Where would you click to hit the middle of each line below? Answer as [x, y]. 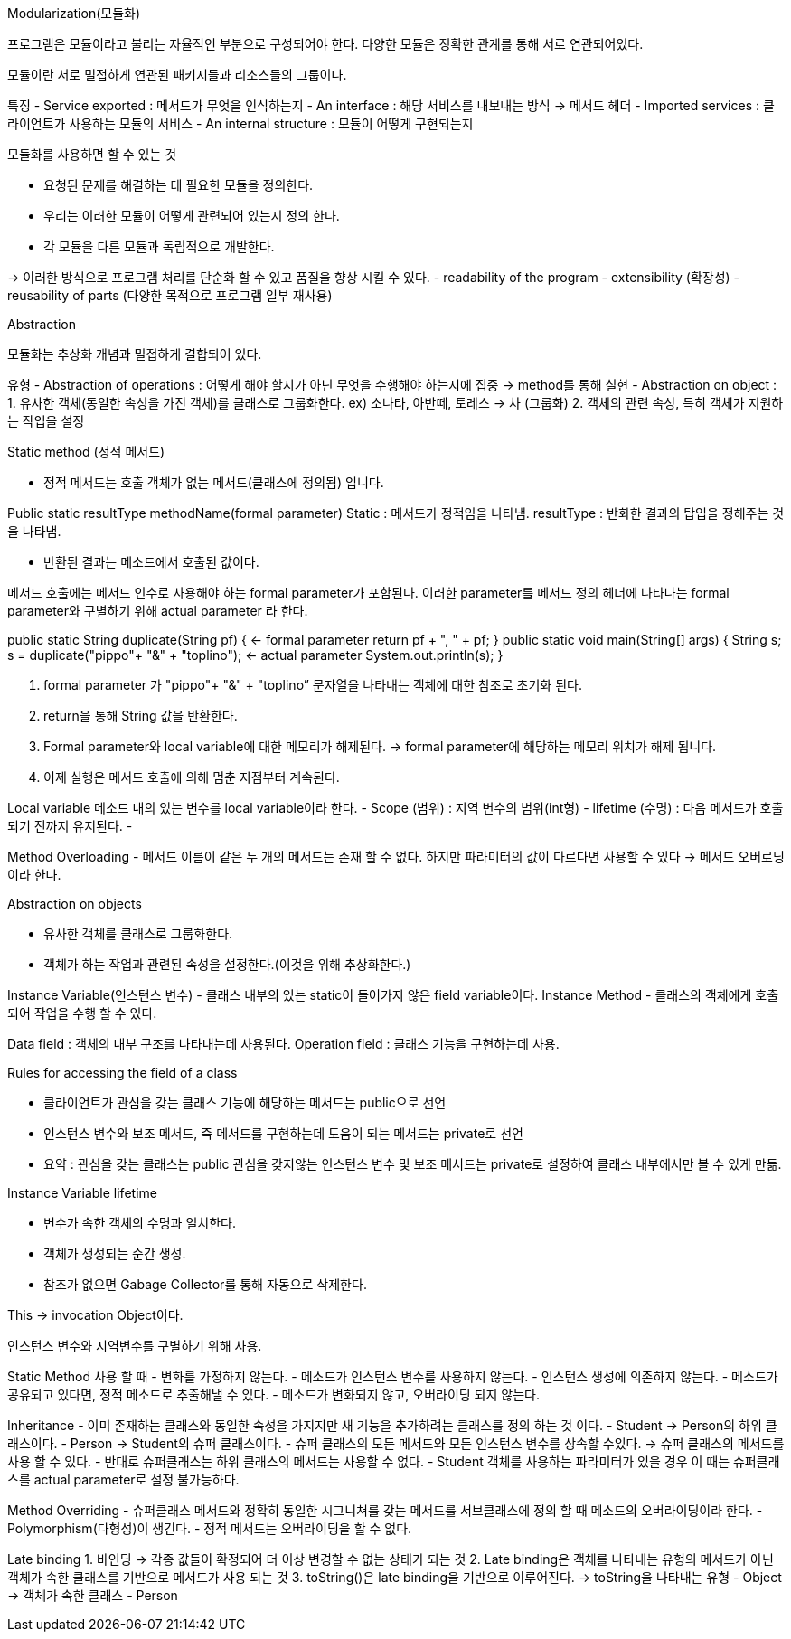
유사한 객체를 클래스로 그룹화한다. [138, 933]
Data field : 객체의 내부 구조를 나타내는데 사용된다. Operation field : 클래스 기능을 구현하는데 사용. [283, 1044]
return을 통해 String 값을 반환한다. [141, 716]
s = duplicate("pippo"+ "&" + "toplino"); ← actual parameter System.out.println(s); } [255, 655]
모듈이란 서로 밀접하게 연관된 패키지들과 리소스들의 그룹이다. [177, 75]
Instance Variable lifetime [82, 1193]
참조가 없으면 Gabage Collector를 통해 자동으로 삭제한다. [205, 1284]
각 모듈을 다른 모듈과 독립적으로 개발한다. [159, 246]
